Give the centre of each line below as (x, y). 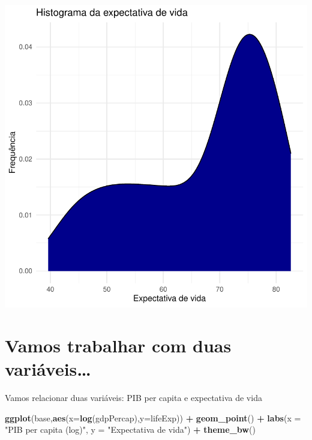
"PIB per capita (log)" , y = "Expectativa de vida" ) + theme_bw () (130, 429)
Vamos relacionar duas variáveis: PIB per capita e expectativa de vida (133, 397)
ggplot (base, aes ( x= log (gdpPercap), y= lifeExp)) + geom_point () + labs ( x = (153, 417)
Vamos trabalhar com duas (118, 345)
